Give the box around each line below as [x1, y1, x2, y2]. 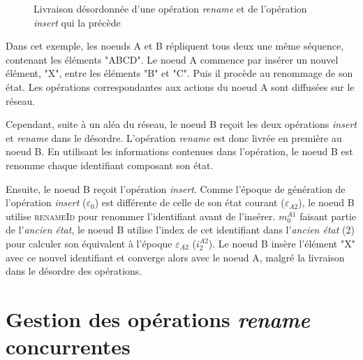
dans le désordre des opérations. [6, 264, 142, 278]
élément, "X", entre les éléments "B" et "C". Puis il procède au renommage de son [6, 66, 353, 80]
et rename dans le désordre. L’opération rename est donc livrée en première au [6, 130, 342, 145]
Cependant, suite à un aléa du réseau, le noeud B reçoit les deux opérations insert [6, 117, 357, 131]
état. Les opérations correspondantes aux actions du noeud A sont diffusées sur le [6, 79, 355, 94]
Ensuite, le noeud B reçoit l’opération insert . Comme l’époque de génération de [6, 181, 346, 196]
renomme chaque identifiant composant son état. [6, 157, 214, 172]
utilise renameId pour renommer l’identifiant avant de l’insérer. [6, 208, 276, 223]
